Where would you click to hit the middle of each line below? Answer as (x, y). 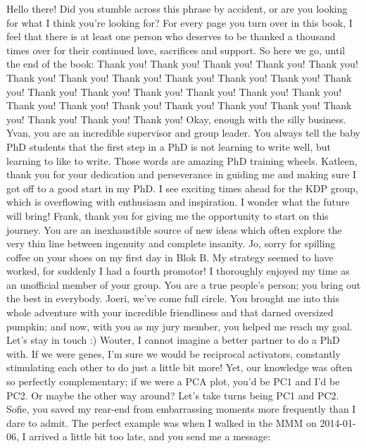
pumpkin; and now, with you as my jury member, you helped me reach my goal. (179, 326)
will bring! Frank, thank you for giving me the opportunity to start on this (168, 215)
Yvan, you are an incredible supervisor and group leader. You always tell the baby (183, 133)
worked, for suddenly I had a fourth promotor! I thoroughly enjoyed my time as (178, 271)
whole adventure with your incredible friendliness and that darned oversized (170, 312)
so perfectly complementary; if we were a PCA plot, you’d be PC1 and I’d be (173, 381)
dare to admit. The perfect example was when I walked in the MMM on (162, 422)
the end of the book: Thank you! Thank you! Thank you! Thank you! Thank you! (182, 64)
